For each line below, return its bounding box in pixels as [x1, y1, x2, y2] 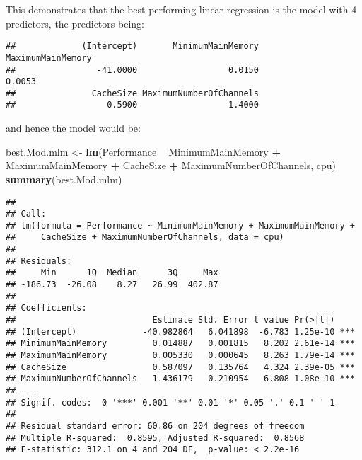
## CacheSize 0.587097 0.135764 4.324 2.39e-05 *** [6, 362, 355, 372]
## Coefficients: [6, 303, 87, 314]
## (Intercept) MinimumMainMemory [6, 41, 259, 52]
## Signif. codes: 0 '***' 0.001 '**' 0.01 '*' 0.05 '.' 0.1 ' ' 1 [6, 397, 335, 408]
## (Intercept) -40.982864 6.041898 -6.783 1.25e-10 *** [6, 326, 355, 337]
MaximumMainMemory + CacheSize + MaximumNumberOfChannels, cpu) [6, 158, 337, 173]
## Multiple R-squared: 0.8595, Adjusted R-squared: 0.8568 [6, 432, 305, 443]
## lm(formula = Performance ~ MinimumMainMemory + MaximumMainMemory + [6, 220, 355, 231]
